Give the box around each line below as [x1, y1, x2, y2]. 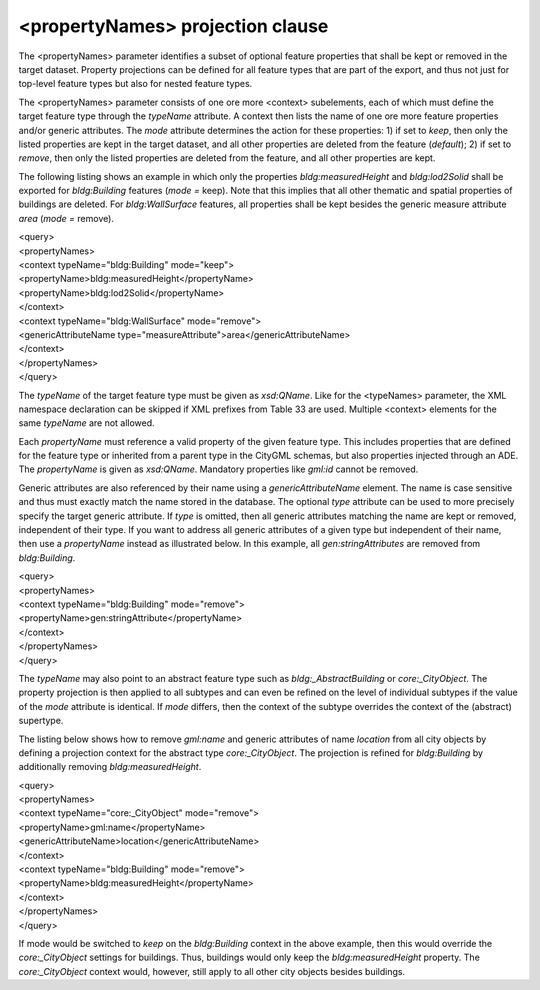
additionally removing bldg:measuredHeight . [18, 761, 202, 773]
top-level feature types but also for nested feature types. [18, 78, 253, 90]
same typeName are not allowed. [18, 417, 155, 429]
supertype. [18, 715, 64, 727]
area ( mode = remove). [18, 212, 115, 224]
